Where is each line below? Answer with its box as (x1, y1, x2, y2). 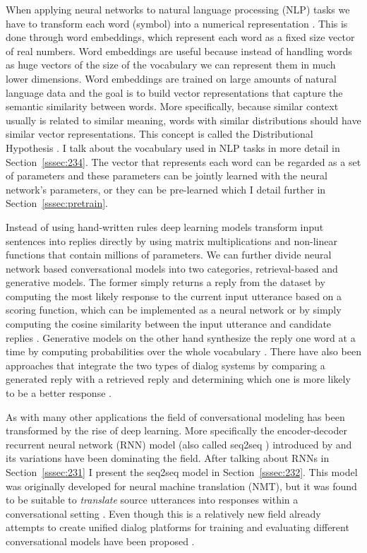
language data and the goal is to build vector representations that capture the (6, 85, 343, 100)
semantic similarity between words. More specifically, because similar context (6, 99, 339, 114)
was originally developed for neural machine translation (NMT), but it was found (6, 478, 357, 493)
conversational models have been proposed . (6, 533, 195, 548)
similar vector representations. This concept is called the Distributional (6, 126, 313, 141)
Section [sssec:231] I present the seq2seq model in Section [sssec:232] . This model (6, 465, 358, 479)
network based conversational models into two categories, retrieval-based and (6, 261, 338, 275)
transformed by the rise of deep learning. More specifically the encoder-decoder (6, 423, 347, 438)
